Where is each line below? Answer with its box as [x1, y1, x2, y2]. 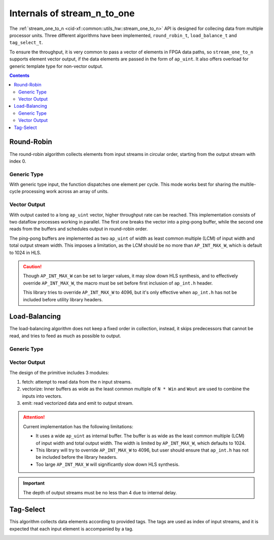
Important [23, 480, 45, 486]
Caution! [23, 263, 42, 269]
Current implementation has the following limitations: [23, 423, 133, 429]
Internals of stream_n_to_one [9, 8, 135, 19]
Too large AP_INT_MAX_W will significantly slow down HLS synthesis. [36, 461, 180, 467]
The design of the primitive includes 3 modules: [9, 369, 109, 375]
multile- [239, 181, 256, 187]
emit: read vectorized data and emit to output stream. [22, 400, 134, 406]
